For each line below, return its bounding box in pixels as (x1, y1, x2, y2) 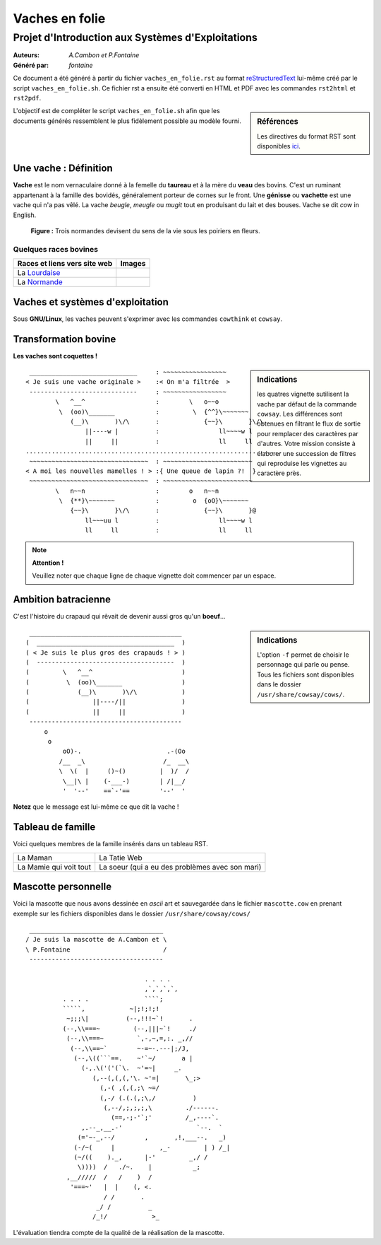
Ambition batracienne (13, 594, 111, 606)
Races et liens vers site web (17, 259, 113, 269)
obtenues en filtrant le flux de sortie (257, 419, 361, 428)
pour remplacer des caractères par (257, 429, 359, 438)
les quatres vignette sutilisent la (257, 390, 349, 399)
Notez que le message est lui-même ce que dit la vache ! (13, 802, 179, 811)
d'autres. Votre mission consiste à (257, 439, 356, 448)
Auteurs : (13, 51, 40, 59)
